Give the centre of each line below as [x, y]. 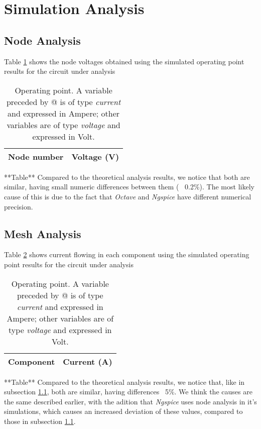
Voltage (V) [95, 156]
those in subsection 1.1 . [40, 421]
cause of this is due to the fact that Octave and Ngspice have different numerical [128, 196]
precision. [19, 206]
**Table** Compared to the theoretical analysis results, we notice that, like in [124, 382]
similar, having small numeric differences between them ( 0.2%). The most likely [129, 187]
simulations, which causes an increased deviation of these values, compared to [123, 411]
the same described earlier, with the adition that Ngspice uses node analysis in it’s [130, 401]
